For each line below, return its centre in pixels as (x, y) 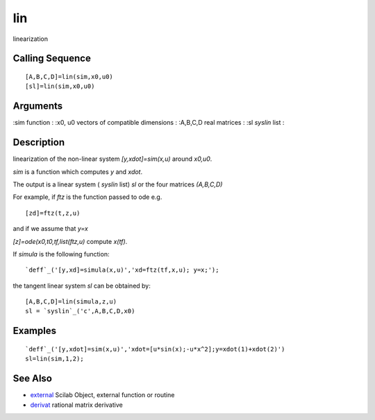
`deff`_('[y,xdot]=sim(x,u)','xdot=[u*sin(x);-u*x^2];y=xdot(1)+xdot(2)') (155, 349)
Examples (35, 331)
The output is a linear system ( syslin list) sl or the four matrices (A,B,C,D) (118, 184)
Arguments (38, 106)
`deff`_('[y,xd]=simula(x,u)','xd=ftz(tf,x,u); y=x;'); (122, 270)
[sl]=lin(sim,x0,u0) (60, 86)
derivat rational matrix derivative (76, 405)
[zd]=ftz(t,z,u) (53, 213)
